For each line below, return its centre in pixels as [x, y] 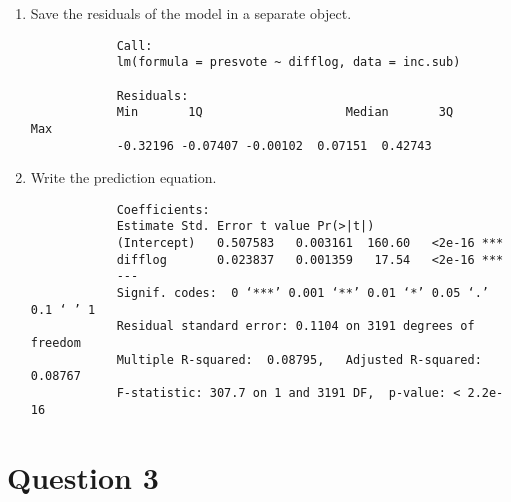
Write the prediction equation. [123, 177]
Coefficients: [163, 209]
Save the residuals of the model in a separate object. [191, 13]
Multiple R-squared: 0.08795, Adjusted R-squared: [299, 359]
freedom [55, 343]
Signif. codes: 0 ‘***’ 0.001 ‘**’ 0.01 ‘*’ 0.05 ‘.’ [302, 293]
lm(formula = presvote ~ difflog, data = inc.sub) [288, 62]
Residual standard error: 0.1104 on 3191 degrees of [295, 326]
